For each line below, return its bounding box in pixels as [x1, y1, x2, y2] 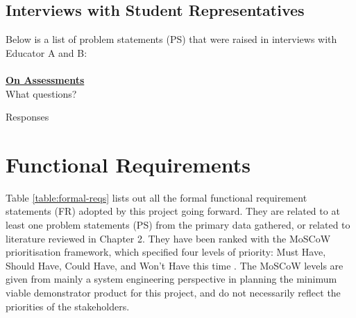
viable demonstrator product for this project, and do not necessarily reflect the [6, 285, 341, 300]
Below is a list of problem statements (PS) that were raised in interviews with [6, 32, 337, 46]
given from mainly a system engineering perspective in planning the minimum [6, 272, 337, 286]
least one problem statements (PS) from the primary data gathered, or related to [6, 218, 350, 232]
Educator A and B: [6, 45, 87, 60]
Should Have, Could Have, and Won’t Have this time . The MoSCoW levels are [6, 258, 344, 272]
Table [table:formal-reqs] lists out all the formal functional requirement [6, 190, 307, 204]
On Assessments [6, 72, 85, 87]
